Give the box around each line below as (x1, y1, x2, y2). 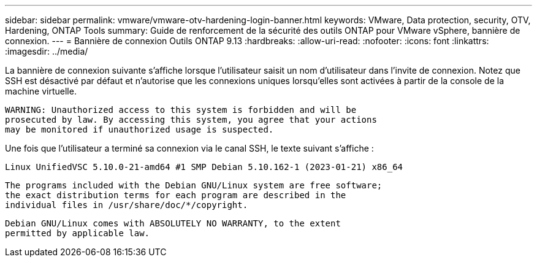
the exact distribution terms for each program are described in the (5, 190, 346, 200)
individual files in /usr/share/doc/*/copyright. (5, 200, 248, 210)
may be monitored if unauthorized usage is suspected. (5, 125, 274, 134)
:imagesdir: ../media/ (5, 46, 88, 56)
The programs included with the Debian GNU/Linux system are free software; (5, 180, 383, 190)
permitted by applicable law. (5, 228, 150, 238)
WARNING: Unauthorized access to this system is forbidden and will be (5, 105, 357, 115)
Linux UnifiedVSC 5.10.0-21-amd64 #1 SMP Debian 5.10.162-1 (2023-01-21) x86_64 (5, 162, 403, 172)
